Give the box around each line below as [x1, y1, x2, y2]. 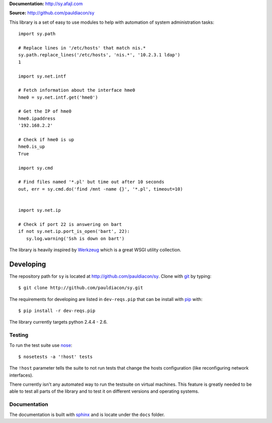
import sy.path [18, 31, 56, 37]
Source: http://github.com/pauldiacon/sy [9, 10, 95, 16]
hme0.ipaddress [18, 115, 56, 121]
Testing [9, 332, 29, 339]
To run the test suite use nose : [9, 342, 73, 348]
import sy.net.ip [18, 207, 61, 213]
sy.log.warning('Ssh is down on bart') [26, 235, 125, 241]
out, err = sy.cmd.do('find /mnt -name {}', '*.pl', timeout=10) [18, 186, 183, 192]
